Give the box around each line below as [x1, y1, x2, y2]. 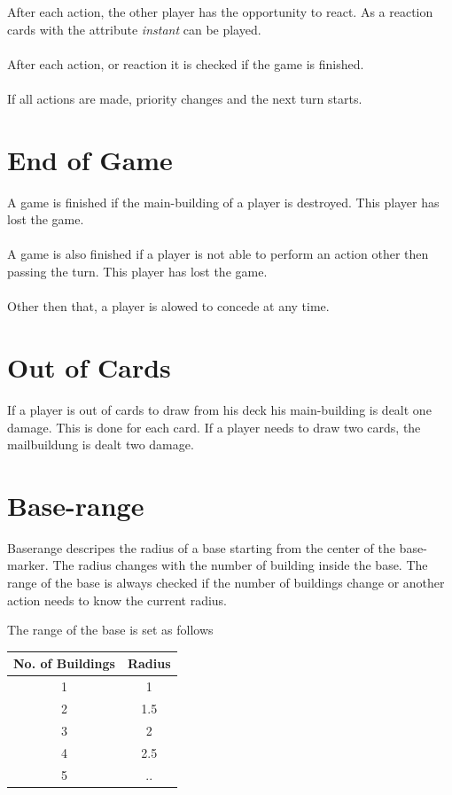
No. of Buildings [13, 654, 115, 673]
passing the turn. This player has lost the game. [7, 262, 268, 281]
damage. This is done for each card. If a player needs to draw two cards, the [7, 417, 421, 436]
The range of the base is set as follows [7, 620, 214, 639]
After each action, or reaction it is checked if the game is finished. [7, 54, 364, 73]
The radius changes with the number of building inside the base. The [52, 556, 428, 574]
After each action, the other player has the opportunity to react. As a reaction [7, 3, 433, 20]
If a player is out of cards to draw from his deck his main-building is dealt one [7, 400, 432, 418]
